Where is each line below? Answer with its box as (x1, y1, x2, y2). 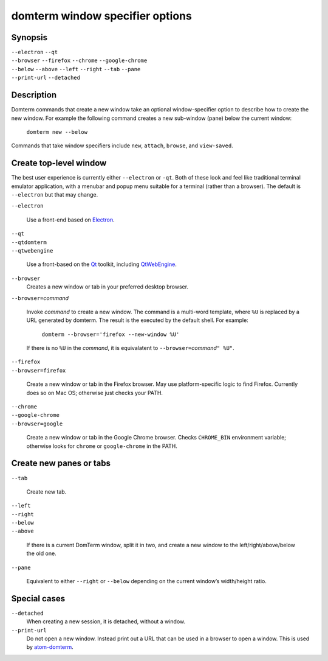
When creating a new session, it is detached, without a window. (26, 618, 185, 625)
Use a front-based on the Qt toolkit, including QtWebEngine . (26, 261, 177, 268)
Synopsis (11, 32, 48, 43)
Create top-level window (11, 158, 107, 169)
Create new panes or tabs (11, 458, 111, 469)
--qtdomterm (11, 239, 47, 246)
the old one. (26, 550, 57, 557)
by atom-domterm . (26, 643, 74, 651)
